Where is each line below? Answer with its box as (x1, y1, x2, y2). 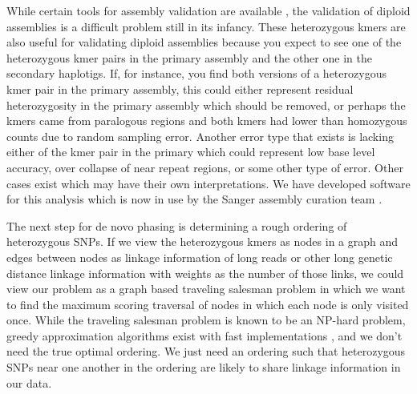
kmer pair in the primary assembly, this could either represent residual (6, 80, 354, 97)
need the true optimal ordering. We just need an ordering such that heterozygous (6, 343, 406, 360)
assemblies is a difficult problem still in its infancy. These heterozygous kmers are (6, 18, 406, 34)
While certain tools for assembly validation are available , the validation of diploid (6, 2, 411, 18)
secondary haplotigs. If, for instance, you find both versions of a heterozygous (6, 65, 387, 82)
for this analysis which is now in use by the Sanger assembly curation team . (6, 191, 383, 207)
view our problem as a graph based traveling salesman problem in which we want (6, 280, 406, 297)
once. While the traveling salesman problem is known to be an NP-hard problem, (6, 312, 406, 328)
